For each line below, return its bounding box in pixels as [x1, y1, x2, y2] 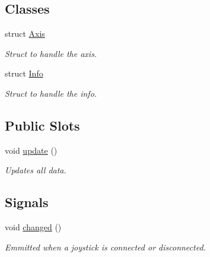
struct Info [5, 67, 43, 80]
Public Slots [5, 116, 80, 134]
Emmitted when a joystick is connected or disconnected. [5, 240, 206, 253]
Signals [5, 193, 49, 211]
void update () [5, 144, 58, 156]
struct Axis [5, 27, 45, 40]
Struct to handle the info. [5, 87, 97, 99]
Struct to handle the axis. [5, 47, 97, 59]
